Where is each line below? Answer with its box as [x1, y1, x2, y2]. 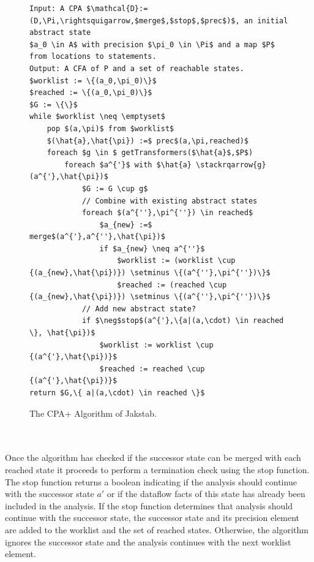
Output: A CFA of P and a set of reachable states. [29, 64, 244, 73]
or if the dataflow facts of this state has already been [107, 487, 305, 500]
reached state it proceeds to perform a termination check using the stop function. [5, 463, 310, 476]
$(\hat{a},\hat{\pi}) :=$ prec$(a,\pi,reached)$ [47, 136, 249, 145]
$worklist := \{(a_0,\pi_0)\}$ [29, 76, 157, 85]
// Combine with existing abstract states [81, 196, 258, 205]
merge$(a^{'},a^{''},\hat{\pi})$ [29, 232, 165, 241]
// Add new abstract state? [81, 304, 196, 313]
